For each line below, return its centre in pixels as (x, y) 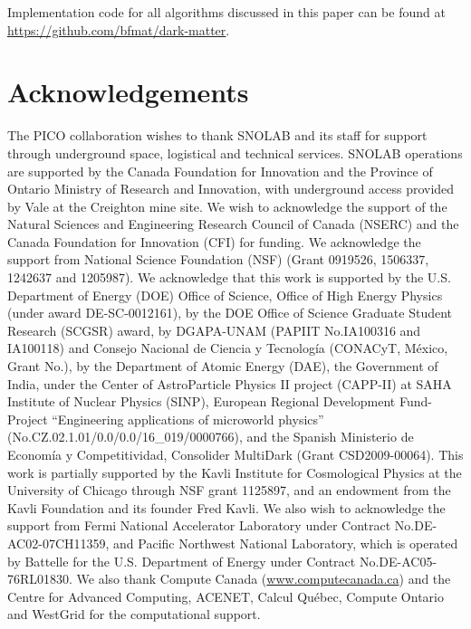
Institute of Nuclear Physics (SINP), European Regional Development (202, 401)
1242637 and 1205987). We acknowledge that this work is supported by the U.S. (229, 277)
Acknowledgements (128, 92)
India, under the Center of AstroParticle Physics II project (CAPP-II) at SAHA (230, 383)
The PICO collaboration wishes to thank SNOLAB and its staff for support (217, 135)
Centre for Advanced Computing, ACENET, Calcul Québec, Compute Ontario (226, 596)
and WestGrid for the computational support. (134, 614)
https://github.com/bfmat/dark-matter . (119, 29)
